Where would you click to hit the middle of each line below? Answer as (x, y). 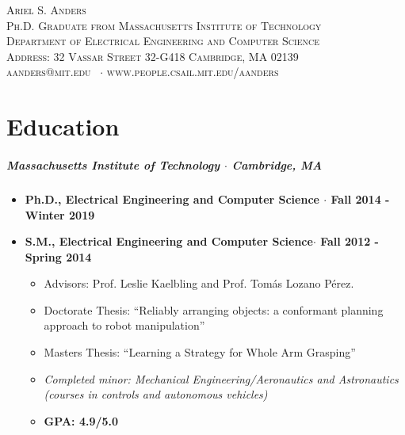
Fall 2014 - (360, 198)
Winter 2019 (60, 214)
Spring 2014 (58, 256)
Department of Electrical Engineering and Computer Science (163, 41)
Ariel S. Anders (46, 10)
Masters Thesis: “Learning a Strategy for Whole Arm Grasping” (200, 352)
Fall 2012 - (350, 241)
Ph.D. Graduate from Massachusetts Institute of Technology (164, 25)
